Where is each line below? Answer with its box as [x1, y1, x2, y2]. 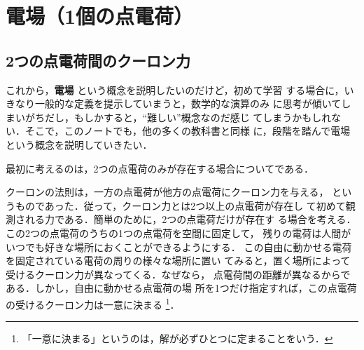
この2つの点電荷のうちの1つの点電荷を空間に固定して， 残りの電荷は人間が [6, 225, 351, 240]
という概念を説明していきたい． [6, 137, 153, 152]
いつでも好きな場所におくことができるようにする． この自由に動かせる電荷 [6, 239, 352, 254]
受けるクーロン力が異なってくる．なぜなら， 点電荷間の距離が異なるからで [6, 267, 351, 281]
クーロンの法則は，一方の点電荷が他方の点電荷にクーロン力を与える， [6, 184, 329, 199]
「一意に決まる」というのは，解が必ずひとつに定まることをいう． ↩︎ [22, 331, 333, 346]
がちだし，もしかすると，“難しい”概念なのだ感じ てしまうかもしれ [24, 109, 332, 124]
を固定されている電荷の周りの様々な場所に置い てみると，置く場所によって [6, 253, 351, 268]
